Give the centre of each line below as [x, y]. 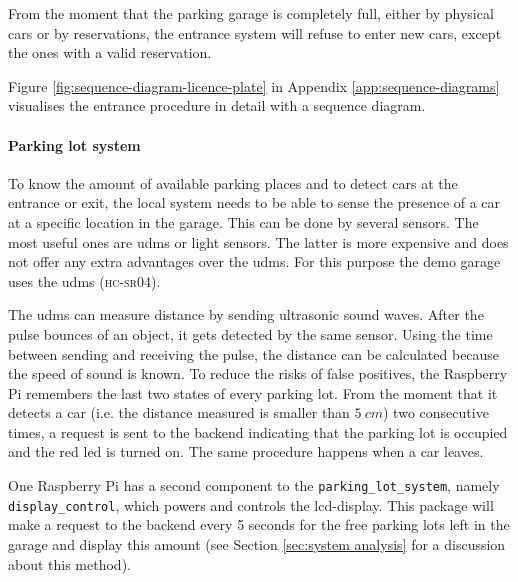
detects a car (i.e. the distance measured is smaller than [179, 412]
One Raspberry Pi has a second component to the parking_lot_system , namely [254, 485]
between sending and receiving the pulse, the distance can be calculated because [254, 353]
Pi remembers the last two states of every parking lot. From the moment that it [253, 392]
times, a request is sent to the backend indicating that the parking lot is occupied [258, 431]
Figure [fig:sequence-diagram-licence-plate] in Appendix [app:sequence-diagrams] [254, 85]
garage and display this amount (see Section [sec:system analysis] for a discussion [257, 543]
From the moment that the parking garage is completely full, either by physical [251, 13]
